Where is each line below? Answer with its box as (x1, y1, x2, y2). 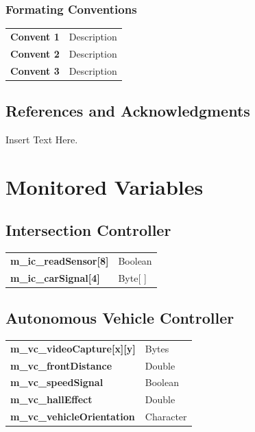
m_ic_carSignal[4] (10, 270, 100, 285)
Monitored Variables (5, 172, 204, 200)
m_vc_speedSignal (10, 375, 104, 389)
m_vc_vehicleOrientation (10, 409, 135, 424)
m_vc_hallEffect (10, 392, 93, 407)
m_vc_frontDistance (10, 358, 112, 372)
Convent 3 (10, 63, 60, 77)
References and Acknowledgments (5, 100, 250, 121)
